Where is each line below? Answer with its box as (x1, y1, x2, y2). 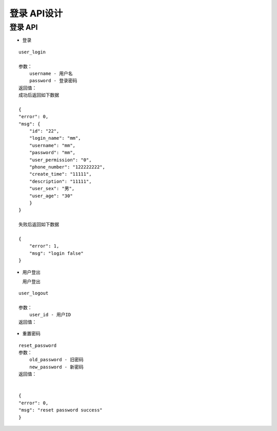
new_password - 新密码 (29, 364, 84, 370)
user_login (18, 49, 46, 55)
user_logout (18, 290, 49, 296)
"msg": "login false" (29, 250, 84, 256)
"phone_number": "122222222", (29, 164, 105, 170)
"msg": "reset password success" (18, 407, 103, 413)
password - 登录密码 (29, 78, 77, 84)
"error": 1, (29, 243, 60, 249)
